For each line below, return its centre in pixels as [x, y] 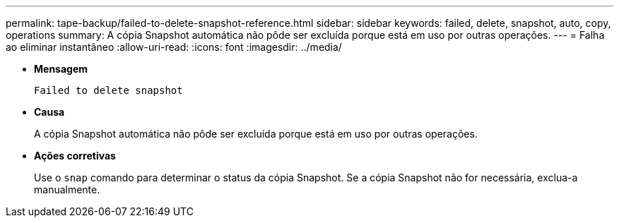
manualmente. [67, 189]
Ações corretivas [75, 156]
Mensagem [61, 69]
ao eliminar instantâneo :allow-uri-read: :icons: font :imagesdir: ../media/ [174, 47]
